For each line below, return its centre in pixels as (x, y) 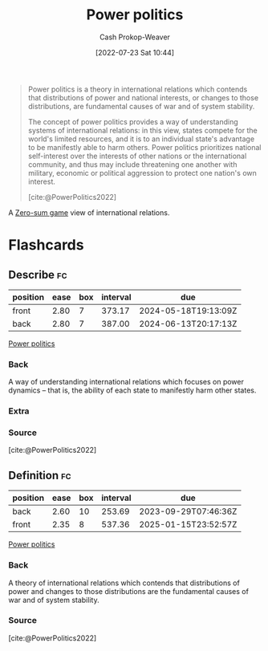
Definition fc (40, 475)
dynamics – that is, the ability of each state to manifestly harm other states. (132, 390)
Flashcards (46, 245)
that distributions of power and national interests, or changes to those (143, 97)
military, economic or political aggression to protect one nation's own (142, 173)
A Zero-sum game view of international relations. (89, 212)
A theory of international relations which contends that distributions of (124, 583)
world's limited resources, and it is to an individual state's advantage (141, 139)
